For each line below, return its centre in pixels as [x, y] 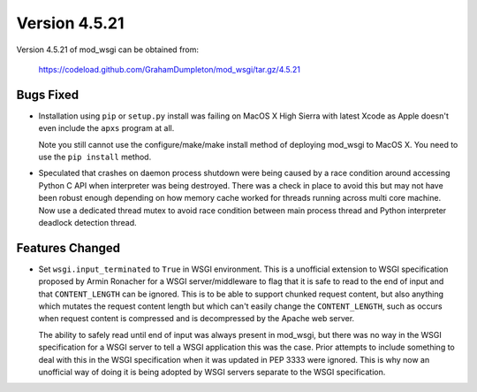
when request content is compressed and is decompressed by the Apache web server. [197, 319]
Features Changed [68, 248]
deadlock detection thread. [87, 222]
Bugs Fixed [48, 94]
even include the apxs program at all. [106, 128]
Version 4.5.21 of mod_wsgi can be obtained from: [107, 50]
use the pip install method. [95, 157]
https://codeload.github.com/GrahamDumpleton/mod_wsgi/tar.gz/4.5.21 [169, 69]
